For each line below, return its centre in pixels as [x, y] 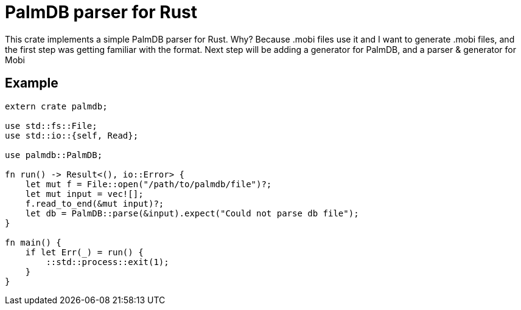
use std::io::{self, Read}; [72, 135]
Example [32, 83]
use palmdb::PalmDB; [54, 155]
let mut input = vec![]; [84, 194]
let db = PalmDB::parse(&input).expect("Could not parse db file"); [192, 213]
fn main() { [33, 242]
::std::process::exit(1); [107, 262]
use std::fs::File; [51, 126]
